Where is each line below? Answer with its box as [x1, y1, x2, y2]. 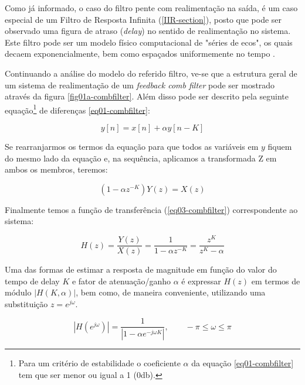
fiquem [267, 140, 292, 152]
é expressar [181, 274, 221, 287]
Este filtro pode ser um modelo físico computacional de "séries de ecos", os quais [5, 36, 293, 48]
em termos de [251, 274, 300, 287]
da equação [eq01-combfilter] [191, 357, 294, 369]
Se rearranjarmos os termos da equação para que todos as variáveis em [5, 140, 259, 152]
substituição [5, 297, 48, 310]
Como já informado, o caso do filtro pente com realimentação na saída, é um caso [5, 2, 298, 13]
